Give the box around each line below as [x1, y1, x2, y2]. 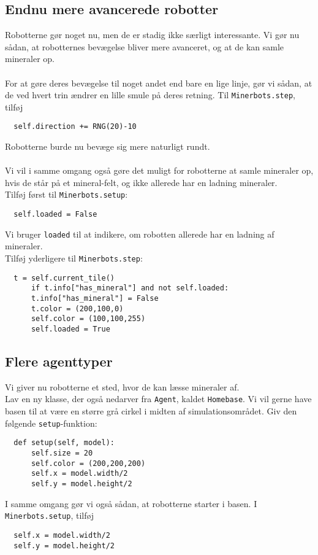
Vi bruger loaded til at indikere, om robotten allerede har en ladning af [5, 227, 274, 240]
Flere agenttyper [5, 352, 113, 370]
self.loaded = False [13, 210, 97, 219]
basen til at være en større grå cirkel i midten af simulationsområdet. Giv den [5, 405, 297, 417]
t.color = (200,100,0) [31, 304, 124, 313]
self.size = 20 [31, 448, 93, 457]
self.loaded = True [31, 324, 110, 333]
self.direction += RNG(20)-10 [13, 122, 137, 131]
